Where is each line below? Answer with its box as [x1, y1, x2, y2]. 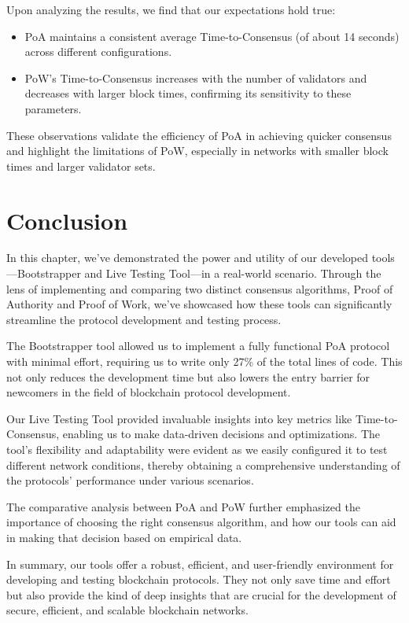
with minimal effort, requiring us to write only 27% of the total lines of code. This [6, 353, 403, 370]
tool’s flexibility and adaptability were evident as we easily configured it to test [6, 441, 388, 457]
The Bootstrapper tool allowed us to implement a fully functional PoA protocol [6, 337, 390, 354]
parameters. [24, 100, 82, 116]
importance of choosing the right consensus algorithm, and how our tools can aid [6, 514, 396, 530]
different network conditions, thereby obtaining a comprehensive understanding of [6, 456, 400, 473]
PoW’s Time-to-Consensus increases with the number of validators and [24, 69, 367, 86]
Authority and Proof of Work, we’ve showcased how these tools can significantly [6, 296, 392, 312]
